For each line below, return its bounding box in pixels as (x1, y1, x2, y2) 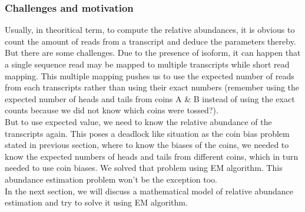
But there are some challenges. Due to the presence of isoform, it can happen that (5, 46, 301, 59)
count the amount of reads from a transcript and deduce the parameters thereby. (5, 35, 296, 47)
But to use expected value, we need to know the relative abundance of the (5, 115, 272, 127)
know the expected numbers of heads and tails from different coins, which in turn (5, 150, 299, 162)
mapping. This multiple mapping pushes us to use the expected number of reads (5, 69, 294, 82)
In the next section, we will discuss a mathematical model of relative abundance (5, 184, 293, 197)
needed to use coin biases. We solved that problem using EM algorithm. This (5, 161, 283, 174)
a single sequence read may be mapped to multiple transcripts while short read (5, 58, 290, 70)
